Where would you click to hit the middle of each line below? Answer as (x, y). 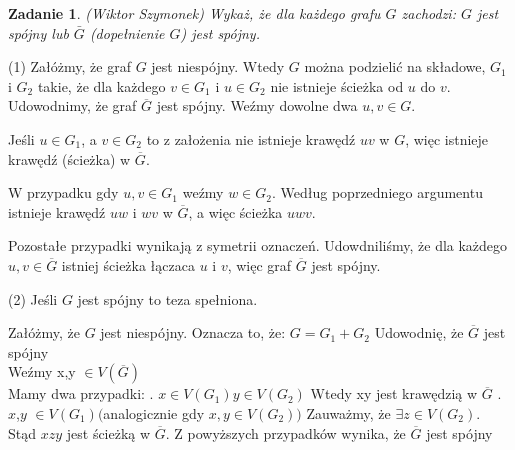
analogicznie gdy (154, 412)
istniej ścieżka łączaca (128, 264)
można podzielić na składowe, (395, 66)
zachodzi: (428, 13)
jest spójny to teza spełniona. (167, 298)
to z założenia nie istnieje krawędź (251, 138)
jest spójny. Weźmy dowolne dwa (257, 105)
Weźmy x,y (42, 371)
